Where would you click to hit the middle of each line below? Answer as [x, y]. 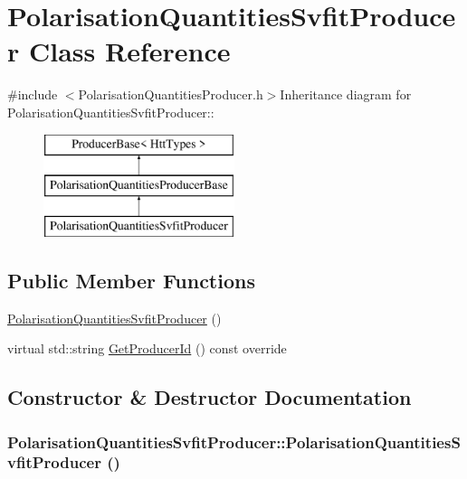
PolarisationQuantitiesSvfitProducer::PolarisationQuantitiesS [234, 441]
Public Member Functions [131, 280]
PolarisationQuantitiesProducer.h [171, 94]
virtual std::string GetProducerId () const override [147, 348]
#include [33, 94]
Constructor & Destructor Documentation [210, 397]
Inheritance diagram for [346, 94]
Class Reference [129, 51]
